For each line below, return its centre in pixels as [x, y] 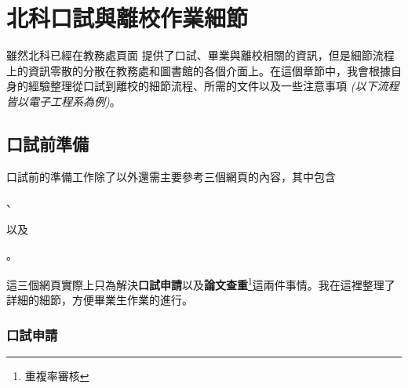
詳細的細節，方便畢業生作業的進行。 [100, 300]
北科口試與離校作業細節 [127, 18]
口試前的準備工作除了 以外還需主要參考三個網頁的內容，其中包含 [171, 176]
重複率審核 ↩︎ [57, 376]
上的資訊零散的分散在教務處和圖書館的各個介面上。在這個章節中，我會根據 [199, 70]
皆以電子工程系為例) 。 [64, 101]
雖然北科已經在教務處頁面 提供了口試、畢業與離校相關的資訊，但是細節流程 [200, 55]
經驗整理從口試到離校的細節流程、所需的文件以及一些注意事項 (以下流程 [213, 86]
